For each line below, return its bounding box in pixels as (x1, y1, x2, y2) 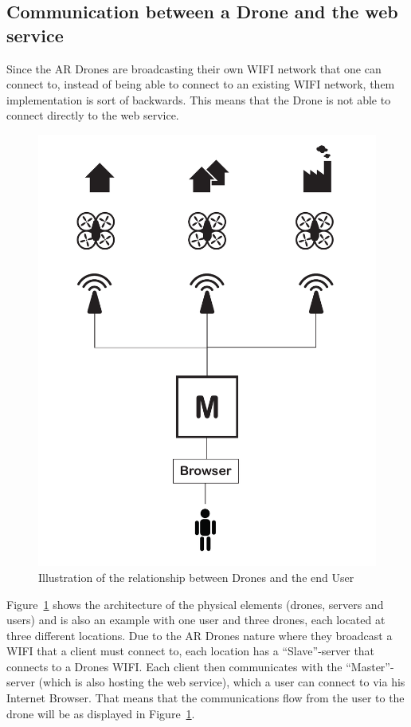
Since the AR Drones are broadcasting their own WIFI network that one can (6, 60, 382, 77)
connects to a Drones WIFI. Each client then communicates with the (6, 658, 342, 674)
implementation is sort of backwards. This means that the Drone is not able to (6, 91, 391, 108)
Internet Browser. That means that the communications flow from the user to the (6, 690, 405, 706)
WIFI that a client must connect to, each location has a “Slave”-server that (6, 643, 375, 659)
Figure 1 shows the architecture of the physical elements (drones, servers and (6, 595, 384, 612)
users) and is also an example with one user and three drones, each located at (6, 611, 386, 628)
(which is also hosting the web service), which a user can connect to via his (38, 674, 405, 690)
